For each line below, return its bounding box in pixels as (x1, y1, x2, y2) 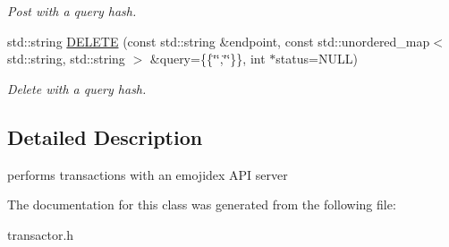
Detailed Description (7, 123, 203, 150)
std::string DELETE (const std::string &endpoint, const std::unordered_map (7, 31, 430, 50)
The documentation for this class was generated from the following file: (7, 195, 396, 214)
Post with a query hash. (7, 2, 137, 20)
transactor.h (7, 225, 74, 243)
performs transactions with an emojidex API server (7, 165, 288, 183)
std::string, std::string (7, 49, 125, 68)
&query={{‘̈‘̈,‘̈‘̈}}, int (149, 49, 266, 68)
